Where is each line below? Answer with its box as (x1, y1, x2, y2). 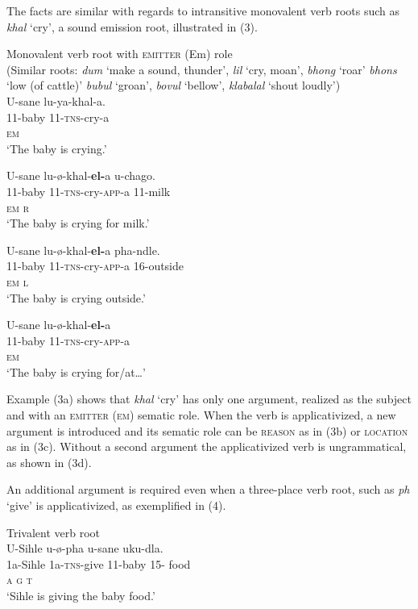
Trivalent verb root (6, 523, 101, 540)
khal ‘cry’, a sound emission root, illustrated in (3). (6, 18, 258, 35)
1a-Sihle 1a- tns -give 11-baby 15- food (6, 555, 191, 572)
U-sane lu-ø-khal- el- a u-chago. (6, 167, 155, 184)
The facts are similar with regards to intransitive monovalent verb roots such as (6, 2, 400, 19)
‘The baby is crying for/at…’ (6, 363, 146, 380)
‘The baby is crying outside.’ (6, 289, 146, 306)
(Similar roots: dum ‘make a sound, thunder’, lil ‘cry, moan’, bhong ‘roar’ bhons (6, 60, 397, 77)
